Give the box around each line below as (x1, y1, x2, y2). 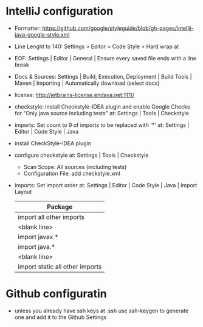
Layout (14, 188, 32, 195)
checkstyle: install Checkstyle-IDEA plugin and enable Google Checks (14, 102, 190, 110)
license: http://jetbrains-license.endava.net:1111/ (14, 91, 135, 98)
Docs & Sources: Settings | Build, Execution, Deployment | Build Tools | (14, 73, 192, 80)
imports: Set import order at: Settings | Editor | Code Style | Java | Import (14, 181, 198, 189)
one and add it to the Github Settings (14, 313, 107, 321)
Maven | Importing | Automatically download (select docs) (14, 79, 160, 87)
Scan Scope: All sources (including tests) (23, 163, 127, 170)
